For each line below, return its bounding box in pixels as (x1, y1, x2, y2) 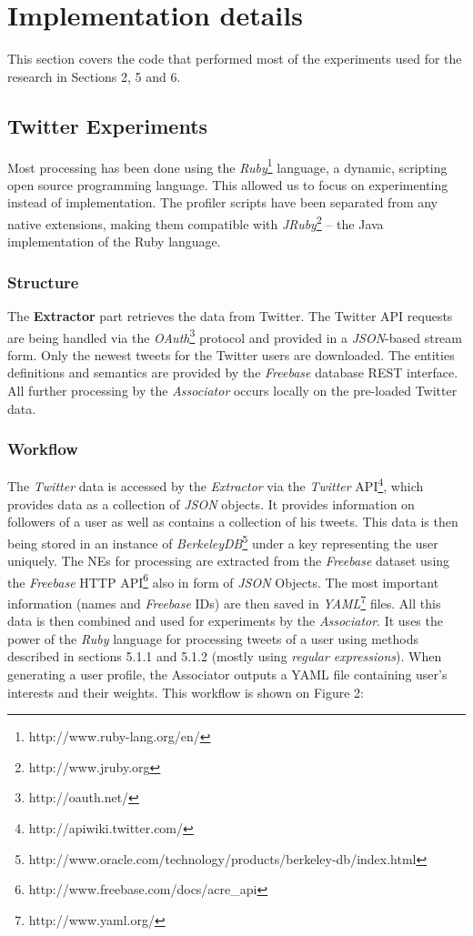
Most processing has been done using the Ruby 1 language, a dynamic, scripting (7, 155, 448, 176)
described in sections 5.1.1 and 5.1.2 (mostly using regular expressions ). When (7, 647, 442, 666)
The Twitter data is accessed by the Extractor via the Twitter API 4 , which (7, 474, 424, 496)
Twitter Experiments (7, 111, 208, 139)
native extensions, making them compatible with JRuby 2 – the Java (7, 211, 384, 233)
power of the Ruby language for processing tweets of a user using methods (7, 629, 418, 648)
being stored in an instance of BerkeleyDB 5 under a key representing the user (7, 530, 438, 552)
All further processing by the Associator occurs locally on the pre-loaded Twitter (7, 381, 458, 400)
